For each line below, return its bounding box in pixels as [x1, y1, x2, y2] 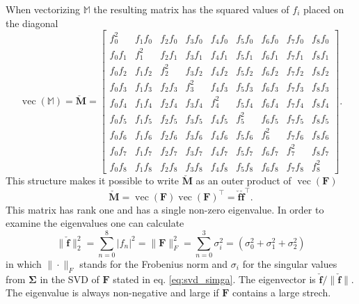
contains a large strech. [232, 285, 331, 300]
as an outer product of [196, 173, 292, 188]
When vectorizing [6, 2, 80, 16]
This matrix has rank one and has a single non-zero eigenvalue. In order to [6, 202, 324, 216]
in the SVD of [40, 271, 99, 286]
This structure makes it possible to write [6, 173, 179, 188]
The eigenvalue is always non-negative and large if [6, 285, 219, 300]
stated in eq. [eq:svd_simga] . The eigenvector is [113, 271, 316, 286]
